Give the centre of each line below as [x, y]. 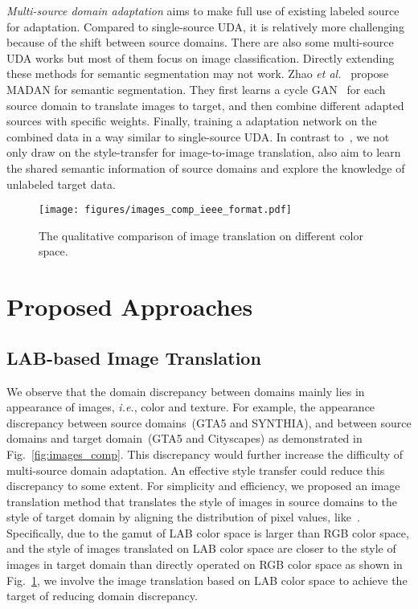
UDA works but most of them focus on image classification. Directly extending [201, 57]
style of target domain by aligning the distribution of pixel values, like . [183, 517]
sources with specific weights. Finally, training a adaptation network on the [192, 121]
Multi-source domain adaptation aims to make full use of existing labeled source [203, 10]
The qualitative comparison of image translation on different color [201, 235]
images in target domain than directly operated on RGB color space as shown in [205, 564]
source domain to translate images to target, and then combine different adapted [205, 105]
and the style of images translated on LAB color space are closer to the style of [201, 548]
